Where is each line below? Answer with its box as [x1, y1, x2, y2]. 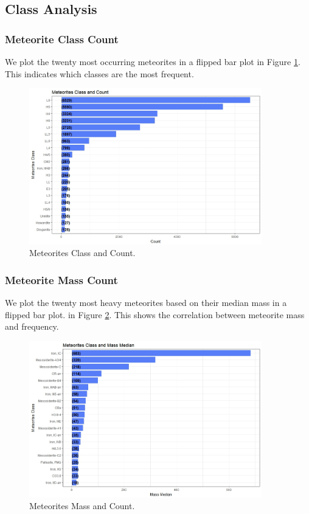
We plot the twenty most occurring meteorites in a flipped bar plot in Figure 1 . [5, 55, 300, 68]
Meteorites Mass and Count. [29, 499, 135, 512]
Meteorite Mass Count [5, 272, 118, 287]
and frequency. [5, 320, 59, 333]
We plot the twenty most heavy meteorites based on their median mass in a [5, 296, 287, 309]
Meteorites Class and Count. [29, 246, 136, 259]
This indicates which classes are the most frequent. [5, 67, 194, 80]
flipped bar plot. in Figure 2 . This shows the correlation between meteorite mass [5, 308, 305, 321]
